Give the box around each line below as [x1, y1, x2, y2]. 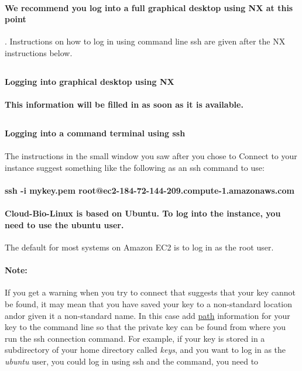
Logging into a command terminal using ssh [5, 127, 186, 139]
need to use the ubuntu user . [5, 218, 124, 231]
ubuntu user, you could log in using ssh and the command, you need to [5, 355, 259, 367]
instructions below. [5, 46, 73, 59]
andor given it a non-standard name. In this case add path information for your [5, 309, 290, 321]
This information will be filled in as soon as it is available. [5, 98, 243, 111]
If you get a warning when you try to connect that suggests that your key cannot [5, 286, 296, 298]
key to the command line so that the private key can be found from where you [5, 321, 286, 333]
